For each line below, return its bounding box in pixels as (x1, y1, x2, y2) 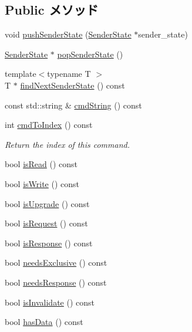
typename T (47, 67, 91, 80)
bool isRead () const (5, 158, 78, 170)
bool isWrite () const (5, 177, 79, 189)
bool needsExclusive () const (5, 256, 107, 269)
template (5, 67, 36, 80)
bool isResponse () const (5, 236, 93, 249)
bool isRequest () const (5, 217, 88, 229)
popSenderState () (57, 48, 123, 60)
